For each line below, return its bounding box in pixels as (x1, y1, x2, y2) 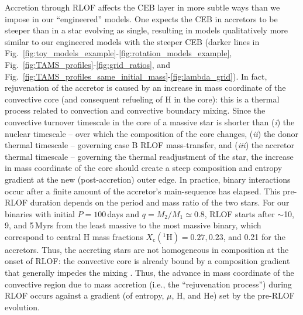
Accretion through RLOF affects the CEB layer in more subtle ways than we (5, 1, 280, 13)
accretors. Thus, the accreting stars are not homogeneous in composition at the (5, 243, 289, 255)
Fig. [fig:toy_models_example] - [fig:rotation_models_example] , (5, 47, 232, 59)
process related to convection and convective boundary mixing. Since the (5, 104, 266, 117)
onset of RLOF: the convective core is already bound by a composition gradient (5, 255, 290, 267)
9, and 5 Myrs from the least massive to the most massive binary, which (5, 219, 261, 231)
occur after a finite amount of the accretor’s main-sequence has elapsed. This (5, 184, 280, 197)
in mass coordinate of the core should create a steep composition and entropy (5, 162, 283, 174)
